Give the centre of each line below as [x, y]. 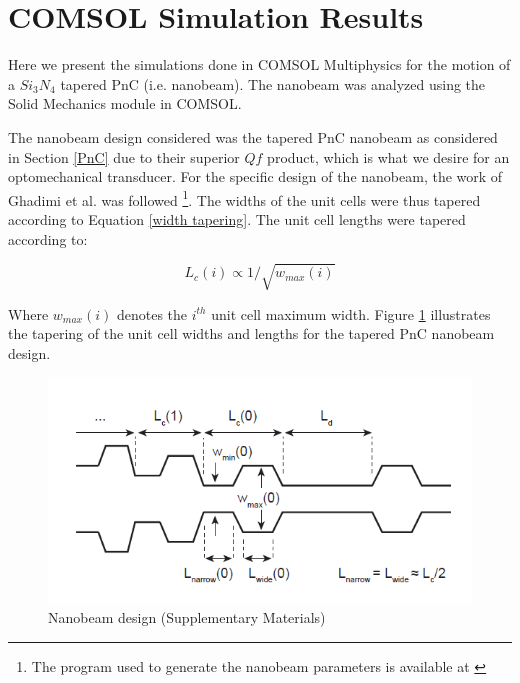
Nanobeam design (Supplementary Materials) [187, 617]
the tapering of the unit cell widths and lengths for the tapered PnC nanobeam [251, 333]
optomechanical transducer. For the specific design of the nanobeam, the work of [255, 176]
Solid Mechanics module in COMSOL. [125, 103]
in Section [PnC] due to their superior [124, 156]
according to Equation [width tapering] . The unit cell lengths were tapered [237, 218]
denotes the [152, 313]
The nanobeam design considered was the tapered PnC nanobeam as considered [253, 136]
